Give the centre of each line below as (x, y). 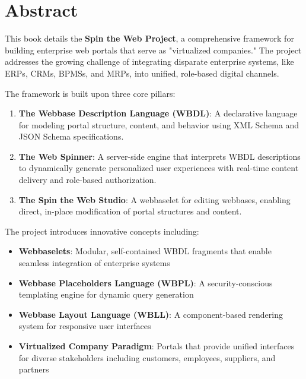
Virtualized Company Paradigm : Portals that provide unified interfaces (157, 346)
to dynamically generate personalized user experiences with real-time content (159, 168)
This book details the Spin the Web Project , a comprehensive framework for (149, 38)
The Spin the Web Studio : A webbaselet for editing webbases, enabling (154, 199)
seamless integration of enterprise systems (94, 263)
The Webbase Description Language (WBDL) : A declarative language (158, 113)
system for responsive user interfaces (85, 326)
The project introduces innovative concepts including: (102, 231)
